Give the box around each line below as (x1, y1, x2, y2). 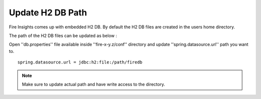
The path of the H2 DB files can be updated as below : (9, 33, 117, 38)
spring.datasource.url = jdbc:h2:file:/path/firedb (17, 60, 143, 65)
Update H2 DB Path (9, 7, 87, 18)
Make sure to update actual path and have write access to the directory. (22, 81, 165, 87)
